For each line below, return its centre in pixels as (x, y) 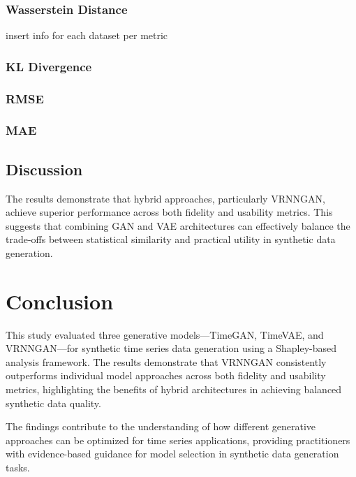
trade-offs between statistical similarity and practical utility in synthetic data (171, 239)
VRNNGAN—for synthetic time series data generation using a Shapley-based (171, 348)
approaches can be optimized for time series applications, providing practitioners (178, 440)
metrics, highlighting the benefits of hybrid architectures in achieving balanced (174, 389)
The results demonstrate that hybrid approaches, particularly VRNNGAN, (165, 198)
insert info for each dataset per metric (87, 35)
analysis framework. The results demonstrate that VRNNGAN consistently (166, 361)
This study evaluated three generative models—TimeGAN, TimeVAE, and (165, 334)
